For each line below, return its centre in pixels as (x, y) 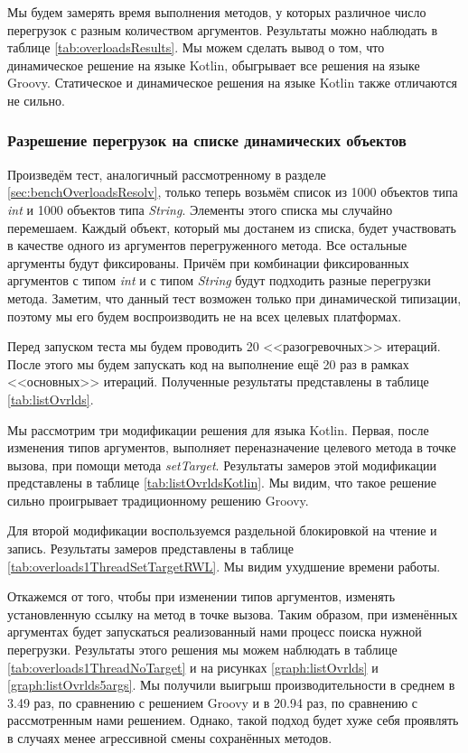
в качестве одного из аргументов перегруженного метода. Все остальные (207, 245)
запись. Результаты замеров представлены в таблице (150, 548)
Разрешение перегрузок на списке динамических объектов (207, 140)
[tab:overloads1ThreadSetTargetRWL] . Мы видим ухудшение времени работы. (224, 566)
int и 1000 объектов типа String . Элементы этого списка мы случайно (200, 209)
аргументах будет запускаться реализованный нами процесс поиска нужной (215, 632)
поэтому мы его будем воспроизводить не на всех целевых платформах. (205, 316)
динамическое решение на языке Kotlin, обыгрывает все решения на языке (214, 65)
